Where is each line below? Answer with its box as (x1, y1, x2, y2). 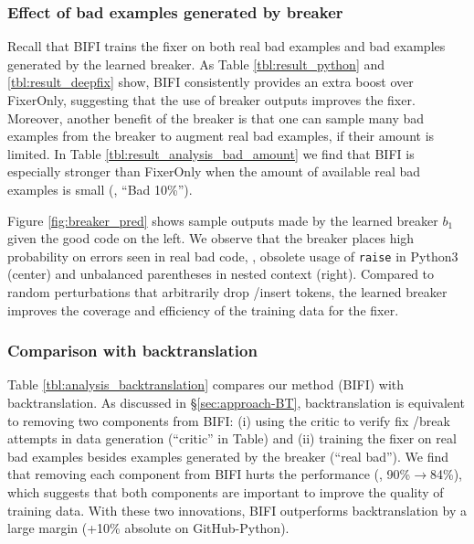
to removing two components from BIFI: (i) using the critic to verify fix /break (7, 411, 450, 430)
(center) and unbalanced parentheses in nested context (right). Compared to (7, 264, 435, 283)
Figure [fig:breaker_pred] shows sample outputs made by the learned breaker (7, 210, 438, 229)
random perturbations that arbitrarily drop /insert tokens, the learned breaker (7, 283, 448, 301)
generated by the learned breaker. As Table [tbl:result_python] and (7, 54, 385, 73)
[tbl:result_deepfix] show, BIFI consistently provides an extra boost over (7, 72, 414, 91)
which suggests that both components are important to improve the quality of (7, 482, 444, 501)
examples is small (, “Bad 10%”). (7, 179, 193, 198)
